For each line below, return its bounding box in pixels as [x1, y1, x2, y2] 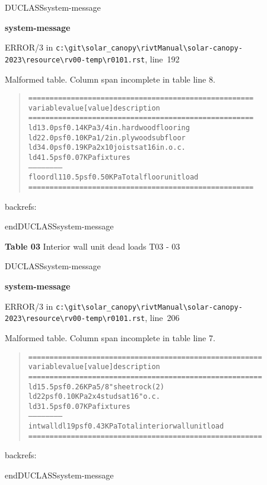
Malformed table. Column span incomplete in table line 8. [5, 73, 215, 85]
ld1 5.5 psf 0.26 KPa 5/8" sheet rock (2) [28, 382, 164, 391]
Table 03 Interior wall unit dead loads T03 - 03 [5, 240, 180, 252]
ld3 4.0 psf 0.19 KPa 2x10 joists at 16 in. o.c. [28, 143, 186, 152]
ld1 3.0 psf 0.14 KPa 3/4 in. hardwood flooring [28, 124, 190, 133]
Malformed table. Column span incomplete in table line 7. [5, 331, 215, 344]
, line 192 [145, 52, 180, 65]
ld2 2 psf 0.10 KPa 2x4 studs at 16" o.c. [28, 392, 160, 401]
